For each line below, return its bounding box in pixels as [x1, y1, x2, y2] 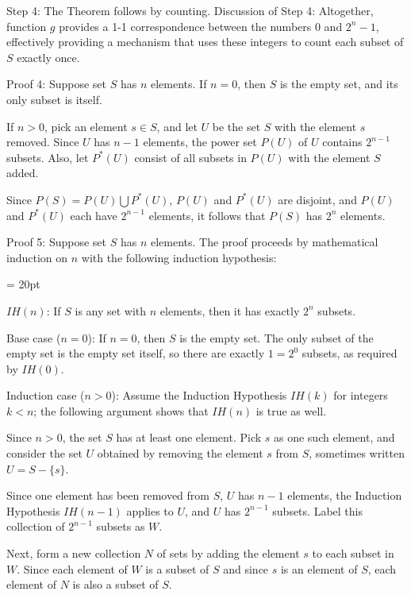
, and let [156, 118, 198, 134]
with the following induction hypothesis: [81, 249, 277, 265]
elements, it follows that [148, 207, 266, 223]
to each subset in [312, 545, 394, 562]
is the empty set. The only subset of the [179, 329, 374, 346]
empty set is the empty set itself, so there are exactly [6, 345, 265, 361]
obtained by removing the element [97, 445, 263, 462]
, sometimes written [309, 445, 405, 462]
